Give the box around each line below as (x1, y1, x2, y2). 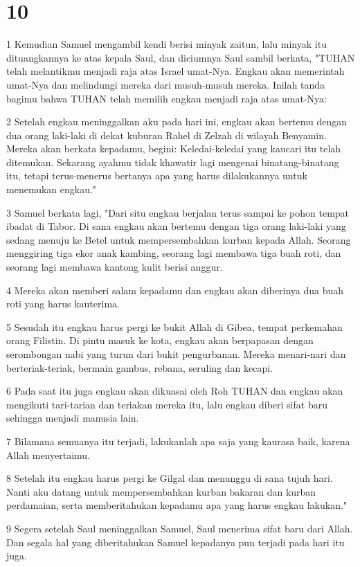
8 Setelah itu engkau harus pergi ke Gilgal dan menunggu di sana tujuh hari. (6, 471, 333, 485)
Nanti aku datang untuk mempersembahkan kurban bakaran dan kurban (6, 484, 316, 498)
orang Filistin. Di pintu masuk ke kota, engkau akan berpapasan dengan (6, 333, 314, 348)
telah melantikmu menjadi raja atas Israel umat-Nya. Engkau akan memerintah (6, 64, 345, 78)
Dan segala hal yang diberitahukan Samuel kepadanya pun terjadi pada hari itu (6, 534, 345, 549)
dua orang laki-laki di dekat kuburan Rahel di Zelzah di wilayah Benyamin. (6, 127, 327, 142)
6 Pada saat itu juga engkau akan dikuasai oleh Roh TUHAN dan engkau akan (6, 384, 343, 398)
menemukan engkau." (6, 182, 97, 197)
